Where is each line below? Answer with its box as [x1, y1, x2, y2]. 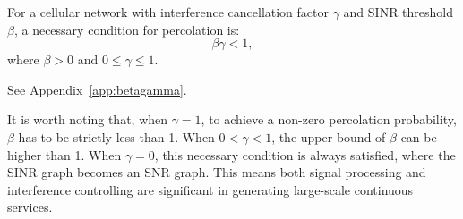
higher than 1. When [7, 145, 122, 164]
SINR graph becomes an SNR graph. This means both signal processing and [7, 163, 426, 181]
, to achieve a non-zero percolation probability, [201, 110, 457, 129]
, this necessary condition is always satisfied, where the [154, 145, 456, 164]
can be [400, 127, 437, 146]
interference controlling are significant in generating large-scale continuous [7, 180, 414, 198]
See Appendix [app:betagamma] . [7, 80, 187, 98]
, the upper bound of [271, 127, 386, 146]
